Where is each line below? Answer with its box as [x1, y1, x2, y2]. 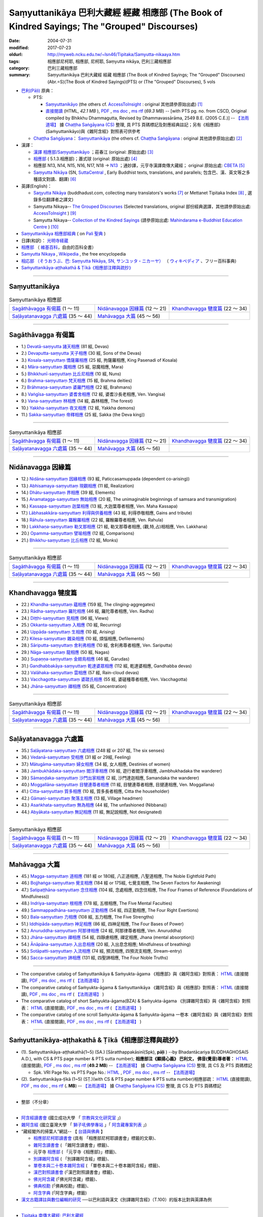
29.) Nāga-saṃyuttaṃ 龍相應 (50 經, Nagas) [21, 649, 110, 655]
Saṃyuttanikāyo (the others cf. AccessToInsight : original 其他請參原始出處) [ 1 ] [45, 101, 203, 107]
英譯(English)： [21, 183, 52, 189]
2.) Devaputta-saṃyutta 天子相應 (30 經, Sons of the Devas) [21, 350, 142, 356]
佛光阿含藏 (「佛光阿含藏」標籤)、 [33, 1176, 100, 1182]
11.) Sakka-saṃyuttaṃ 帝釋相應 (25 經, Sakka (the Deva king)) [21, 411, 145, 417]
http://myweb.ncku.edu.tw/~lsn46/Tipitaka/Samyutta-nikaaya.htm [47, 52, 180, 57]
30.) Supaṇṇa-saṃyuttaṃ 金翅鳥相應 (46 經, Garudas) [21, 656, 130, 662]
